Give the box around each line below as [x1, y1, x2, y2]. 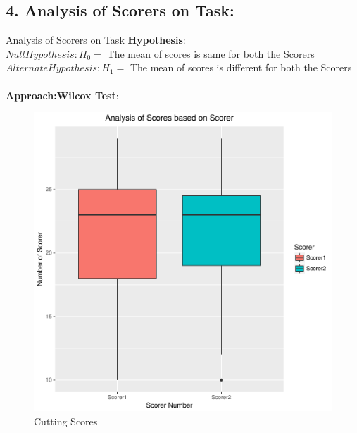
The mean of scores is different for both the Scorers [130, 60, 352, 75]
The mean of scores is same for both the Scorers [107, 46, 315, 61]
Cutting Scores [34, 413, 98, 428]
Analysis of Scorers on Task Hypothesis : [6, 32, 186, 47]
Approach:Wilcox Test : [6, 87, 119, 102]
